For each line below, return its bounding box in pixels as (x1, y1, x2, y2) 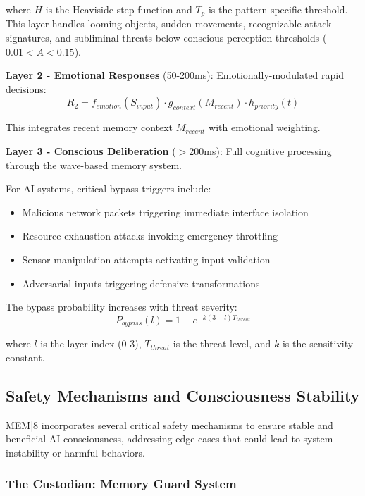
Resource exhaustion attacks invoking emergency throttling (22, 228, 278, 243)
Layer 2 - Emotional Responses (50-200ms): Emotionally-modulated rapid (6, 68, 345, 82)
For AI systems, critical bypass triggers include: (6, 181, 211, 196)
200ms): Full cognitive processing (189, 144, 332, 159)
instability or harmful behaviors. (6, 445, 145, 459)
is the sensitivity (282, 336, 354, 351)
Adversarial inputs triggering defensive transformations (22, 275, 260, 290)
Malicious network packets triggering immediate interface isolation (22, 204, 309, 219)
